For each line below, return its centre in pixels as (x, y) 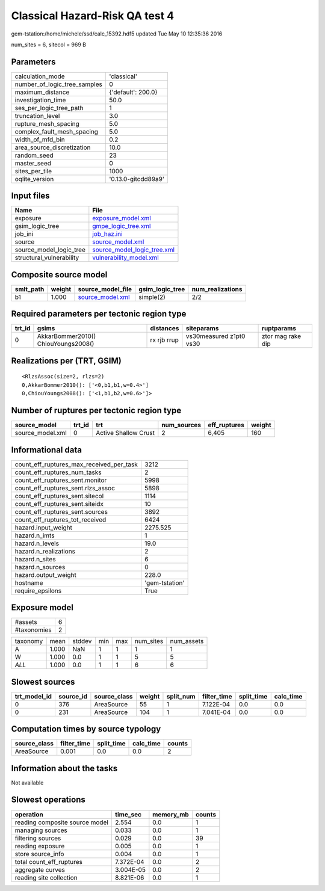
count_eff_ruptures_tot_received (60, 519)
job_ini (24, 234)
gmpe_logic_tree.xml (122, 226)
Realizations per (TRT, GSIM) (66, 361)
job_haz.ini (107, 234)
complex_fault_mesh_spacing (57, 131)
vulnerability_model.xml (125, 257)
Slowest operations (48, 800)
